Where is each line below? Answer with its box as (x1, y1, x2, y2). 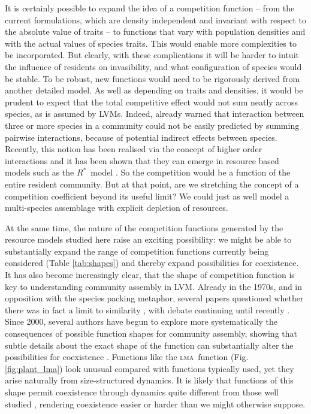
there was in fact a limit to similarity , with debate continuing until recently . (5, 303, 290, 316)
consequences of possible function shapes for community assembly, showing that (5, 327, 297, 340)
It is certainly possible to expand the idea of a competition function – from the (5, 2, 295, 14)
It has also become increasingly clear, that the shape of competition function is (5, 268, 295, 281)
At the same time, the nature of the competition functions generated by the (5, 221, 283, 234)
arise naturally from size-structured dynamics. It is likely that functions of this (5, 374, 294, 386)
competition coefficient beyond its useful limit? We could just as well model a (5, 189, 289, 202)
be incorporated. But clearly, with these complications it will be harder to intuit (5, 49, 299, 61)
